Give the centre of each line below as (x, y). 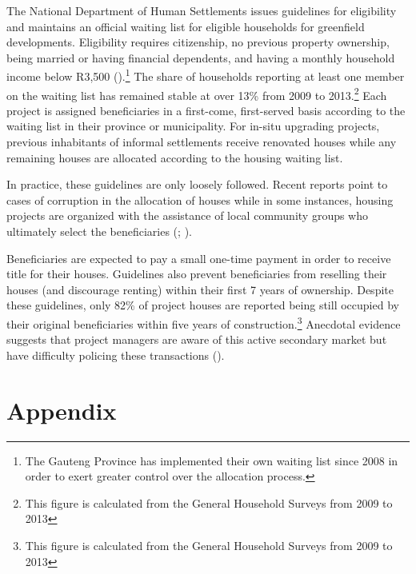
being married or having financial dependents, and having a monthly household (201, 57)
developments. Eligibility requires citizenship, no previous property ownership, (198, 42)
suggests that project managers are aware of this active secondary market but (197, 339)
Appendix (62, 410)
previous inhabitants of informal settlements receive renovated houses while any (202, 142)
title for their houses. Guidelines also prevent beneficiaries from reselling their (197, 274)
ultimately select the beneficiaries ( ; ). (99, 231)
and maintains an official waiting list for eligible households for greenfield (186, 26)
